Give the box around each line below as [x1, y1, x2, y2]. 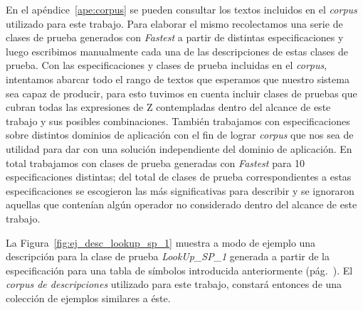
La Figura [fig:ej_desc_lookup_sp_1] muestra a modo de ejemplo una [6, 235, 316, 250]
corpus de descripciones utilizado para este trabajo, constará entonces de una [6, 277, 342, 292]
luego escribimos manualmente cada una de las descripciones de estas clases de [6, 43, 348, 58]
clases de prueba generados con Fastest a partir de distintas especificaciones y [6, 30, 344, 45]
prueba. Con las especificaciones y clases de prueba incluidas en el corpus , [6, 58, 327, 73]
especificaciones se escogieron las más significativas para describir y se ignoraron [6, 183, 354, 198]
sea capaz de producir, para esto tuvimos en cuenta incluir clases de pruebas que [6, 85, 357, 100]
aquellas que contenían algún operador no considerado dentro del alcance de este [6, 197, 357, 212]
